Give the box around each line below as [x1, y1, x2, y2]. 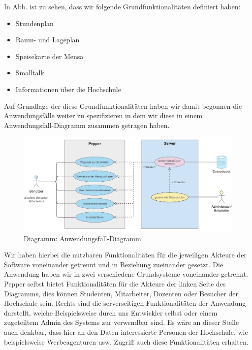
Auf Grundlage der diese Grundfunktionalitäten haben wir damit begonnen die [4, 100, 242, 111]
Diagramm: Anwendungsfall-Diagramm [24, 233, 141, 243]
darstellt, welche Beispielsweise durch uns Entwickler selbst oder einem [4, 307, 218, 318]
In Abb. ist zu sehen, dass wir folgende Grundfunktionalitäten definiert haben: [4, 1, 241, 11]
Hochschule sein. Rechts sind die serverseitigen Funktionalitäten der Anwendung [4, 298, 246, 308]
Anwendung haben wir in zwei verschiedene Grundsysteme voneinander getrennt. [4, 269, 248, 279]
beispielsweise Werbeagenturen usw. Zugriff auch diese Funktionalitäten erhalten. [4, 336, 249, 347]
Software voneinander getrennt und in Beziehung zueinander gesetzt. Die [4, 259, 223, 269]
